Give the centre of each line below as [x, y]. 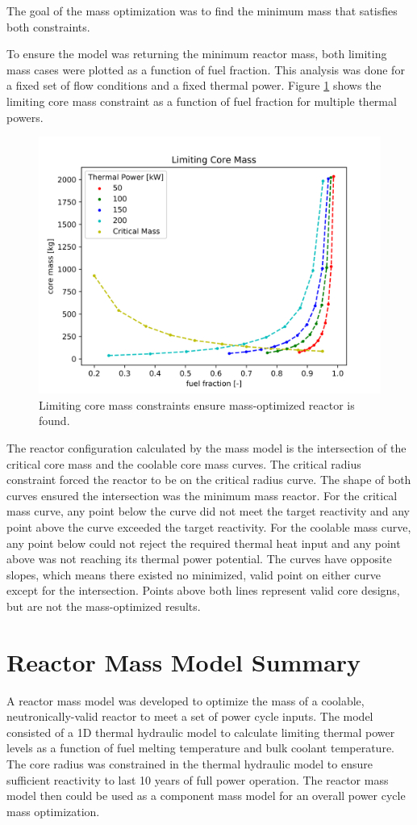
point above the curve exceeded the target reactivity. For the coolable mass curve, [209, 526]
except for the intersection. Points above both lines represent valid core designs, [203, 590]
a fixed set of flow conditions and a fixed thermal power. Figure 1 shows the [194, 85]
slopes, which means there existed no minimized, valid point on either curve [194, 574]
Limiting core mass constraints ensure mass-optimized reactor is [197, 404]
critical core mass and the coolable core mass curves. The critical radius [184, 463]
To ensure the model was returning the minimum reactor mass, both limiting [197, 54]
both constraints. [48, 26]
